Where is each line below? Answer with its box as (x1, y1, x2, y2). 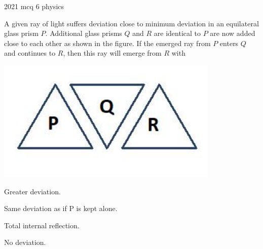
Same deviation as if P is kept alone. (4, 203, 118, 214)
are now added (210, 28, 255, 38)
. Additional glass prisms (45, 28, 122, 38)
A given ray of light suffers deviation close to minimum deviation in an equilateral (4, 18, 259, 28)
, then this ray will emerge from (63, 48, 162, 58)
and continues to (4, 48, 56, 58)
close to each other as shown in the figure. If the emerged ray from (4, 37, 211, 48)
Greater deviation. (4, 186, 61, 196)
